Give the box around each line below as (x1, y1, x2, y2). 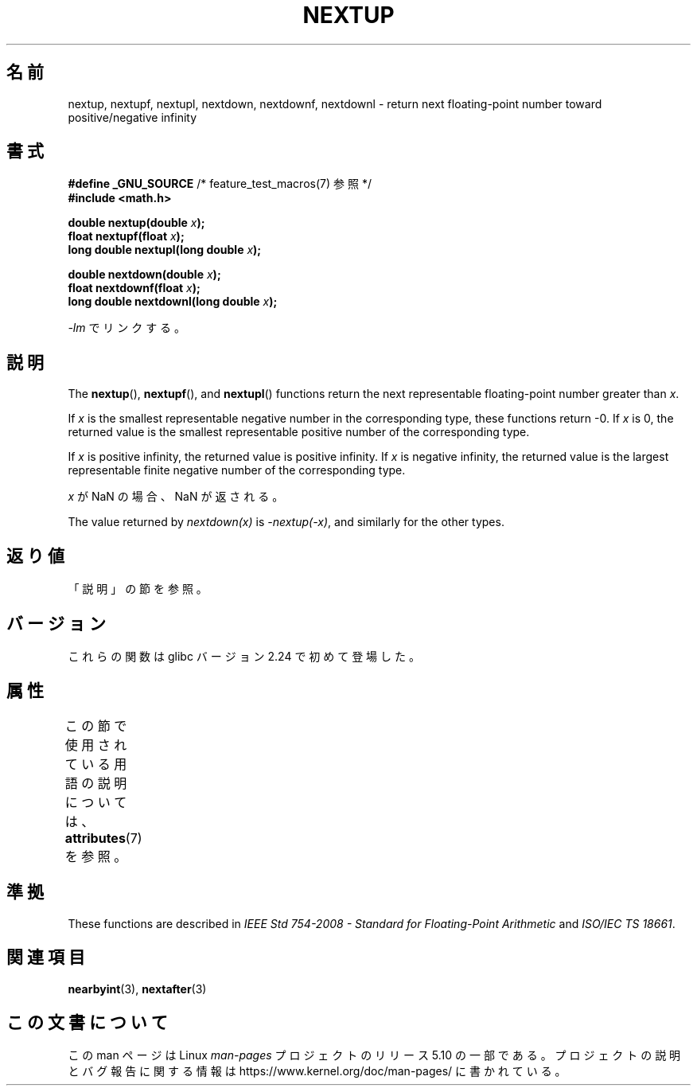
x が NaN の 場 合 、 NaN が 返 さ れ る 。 (68, 489, 284, 504)
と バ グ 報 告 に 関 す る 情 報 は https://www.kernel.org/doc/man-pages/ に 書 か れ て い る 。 (68, 1064, 567, 1078)
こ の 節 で (64, 717, 127, 734)
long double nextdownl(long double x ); (68, 294, 278, 309)
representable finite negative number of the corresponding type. (68, 463, 406, 478)
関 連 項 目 (6, 947, 85, 968)
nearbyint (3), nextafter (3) (68, 981, 207, 996)
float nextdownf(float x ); (68, 281, 201, 295)
